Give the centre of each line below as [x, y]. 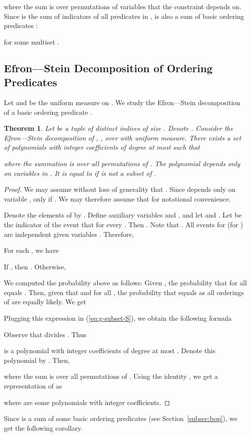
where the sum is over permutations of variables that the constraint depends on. [123, 6]
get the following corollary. [43, 428]
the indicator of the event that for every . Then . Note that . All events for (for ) [124, 224]
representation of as [33, 386]
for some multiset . [32, 41]
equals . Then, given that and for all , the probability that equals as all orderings [124, 292]
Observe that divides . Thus [45, 334]
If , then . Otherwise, [35, 266]
